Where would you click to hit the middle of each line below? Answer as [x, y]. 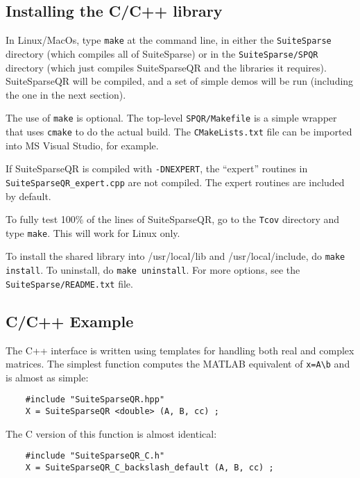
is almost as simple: [47, 377]
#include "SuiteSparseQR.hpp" [95, 400]
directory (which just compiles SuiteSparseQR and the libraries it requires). [166, 67]
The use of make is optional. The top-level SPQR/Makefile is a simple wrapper [171, 118]
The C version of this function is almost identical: [111, 433]
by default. [28, 196]
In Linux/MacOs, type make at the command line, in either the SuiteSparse [169, 40]
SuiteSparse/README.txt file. [69, 283]
